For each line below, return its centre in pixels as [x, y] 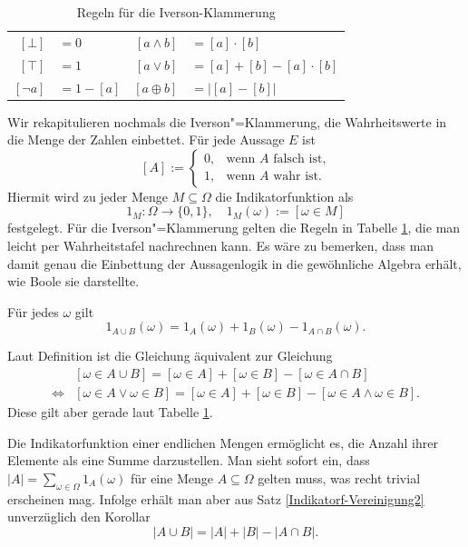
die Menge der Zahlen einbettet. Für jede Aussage [146, 139]
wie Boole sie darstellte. [73, 281]
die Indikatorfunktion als [284, 196]
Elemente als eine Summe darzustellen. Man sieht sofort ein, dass [189, 460]
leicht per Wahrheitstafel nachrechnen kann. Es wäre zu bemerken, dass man [221, 245]
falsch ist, [300, 159]
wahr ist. [297, 177]
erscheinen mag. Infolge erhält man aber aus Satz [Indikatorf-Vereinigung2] [216, 498]
